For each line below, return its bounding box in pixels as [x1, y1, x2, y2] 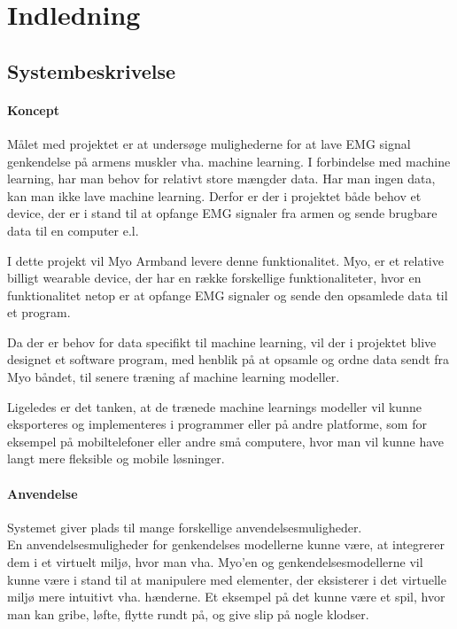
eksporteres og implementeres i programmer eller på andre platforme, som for [7, 415, 427, 433]
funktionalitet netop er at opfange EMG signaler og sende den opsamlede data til [7, 285, 448, 304]
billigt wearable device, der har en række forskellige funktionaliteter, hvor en [7, 268, 422, 287]
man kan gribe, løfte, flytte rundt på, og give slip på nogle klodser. [7, 604, 369, 623]
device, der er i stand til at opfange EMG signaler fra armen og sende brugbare [7, 204, 438, 222]
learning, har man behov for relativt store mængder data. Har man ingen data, [7, 169, 436, 188]
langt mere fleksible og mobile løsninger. [7, 449, 225, 468]
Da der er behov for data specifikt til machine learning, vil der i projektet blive [7, 332, 437, 351]
